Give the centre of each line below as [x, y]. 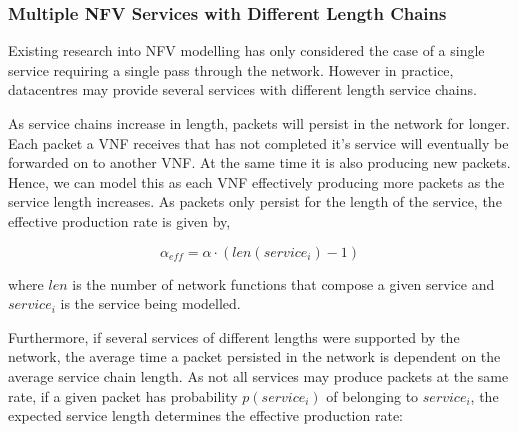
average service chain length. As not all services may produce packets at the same [258, 375]
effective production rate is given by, [119, 220]
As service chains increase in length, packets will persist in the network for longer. [259, 123]
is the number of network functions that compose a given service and [283, 283]
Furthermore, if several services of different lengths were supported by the [234, 336]
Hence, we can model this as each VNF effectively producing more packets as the [256, 181]
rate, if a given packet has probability [123, 395]
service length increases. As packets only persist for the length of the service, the [255, 201]
